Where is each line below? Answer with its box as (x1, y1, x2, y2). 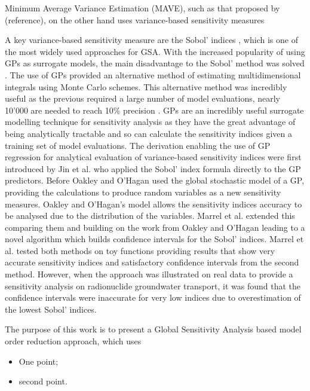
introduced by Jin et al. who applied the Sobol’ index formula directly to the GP (5, 162, 301, 175)
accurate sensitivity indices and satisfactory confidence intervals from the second (5, 256, 299, 268)
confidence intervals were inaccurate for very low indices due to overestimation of (5, 291, 301, 304)
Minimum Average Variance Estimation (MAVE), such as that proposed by (5, 2, 280, 14)
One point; (19, 355, 59, 367)
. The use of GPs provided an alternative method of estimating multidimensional (5, 68, 301, 81)
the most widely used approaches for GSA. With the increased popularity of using (5, 45, 305, 57)
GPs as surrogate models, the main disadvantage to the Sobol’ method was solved (5, 57, 305, 69)
